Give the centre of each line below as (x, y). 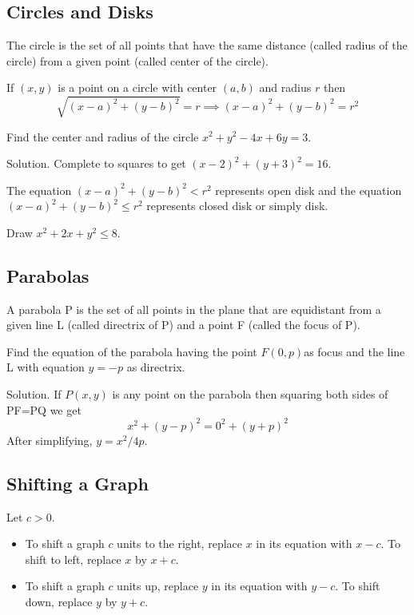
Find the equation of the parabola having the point (132, 351)
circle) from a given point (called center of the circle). (137, 60)
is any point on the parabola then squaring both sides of (250, 394)
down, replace (59, 601)
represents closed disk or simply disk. (237, 206)
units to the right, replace (179, 544)
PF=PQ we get (44, 409)
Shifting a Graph (78, 483)
